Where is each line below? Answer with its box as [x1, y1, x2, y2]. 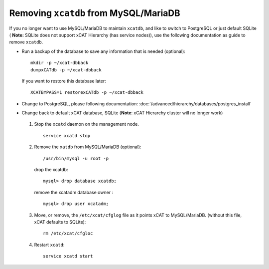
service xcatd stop [43, 133, 91, 138]
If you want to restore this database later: [21, 78, 107, 84]
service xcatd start [43, 254, 93, 259]
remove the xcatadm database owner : [34, 189, 114, 195]
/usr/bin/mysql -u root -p [43, 155, 109, 161]
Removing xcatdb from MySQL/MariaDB [9, 7, 180, 18]
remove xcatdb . [9, 39, 43, 45]
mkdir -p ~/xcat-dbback [30, 60, 89, 66]
